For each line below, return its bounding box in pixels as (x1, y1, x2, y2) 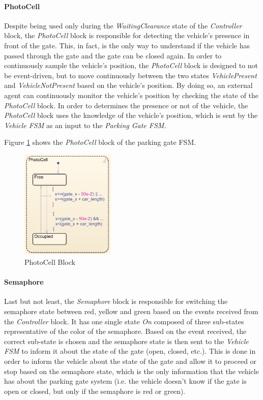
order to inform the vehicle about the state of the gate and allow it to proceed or (4, 355, 257, 366)
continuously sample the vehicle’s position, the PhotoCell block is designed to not (4, 60, 258, 71)
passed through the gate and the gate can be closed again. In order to (4, 50, 222, 60)
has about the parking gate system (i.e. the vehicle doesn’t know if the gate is (4, 376, 247, 386)
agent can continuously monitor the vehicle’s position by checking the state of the (4, 89, 259, 100)
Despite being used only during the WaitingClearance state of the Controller (4, 20, 242, 30)
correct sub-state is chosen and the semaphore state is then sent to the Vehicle (4, 335, 249, 346)
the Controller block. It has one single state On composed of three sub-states (4, 316, 244, 326)
